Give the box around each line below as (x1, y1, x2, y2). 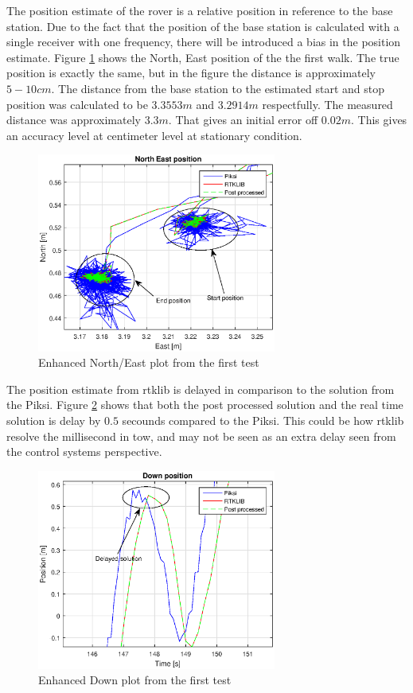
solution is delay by (6, 411, 101, 428)
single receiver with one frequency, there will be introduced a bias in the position (6, 33, 401, 50)
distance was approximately (6, 111, 141, 128)
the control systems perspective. (6, 443, 162, 460)
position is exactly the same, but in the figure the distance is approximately (6, 64, 376, 81)
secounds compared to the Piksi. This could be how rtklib (122, 411, 404, 428)
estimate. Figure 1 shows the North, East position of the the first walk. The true (6, 49, 399, 65)
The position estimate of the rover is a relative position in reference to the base (6, 2, 393, 18)
